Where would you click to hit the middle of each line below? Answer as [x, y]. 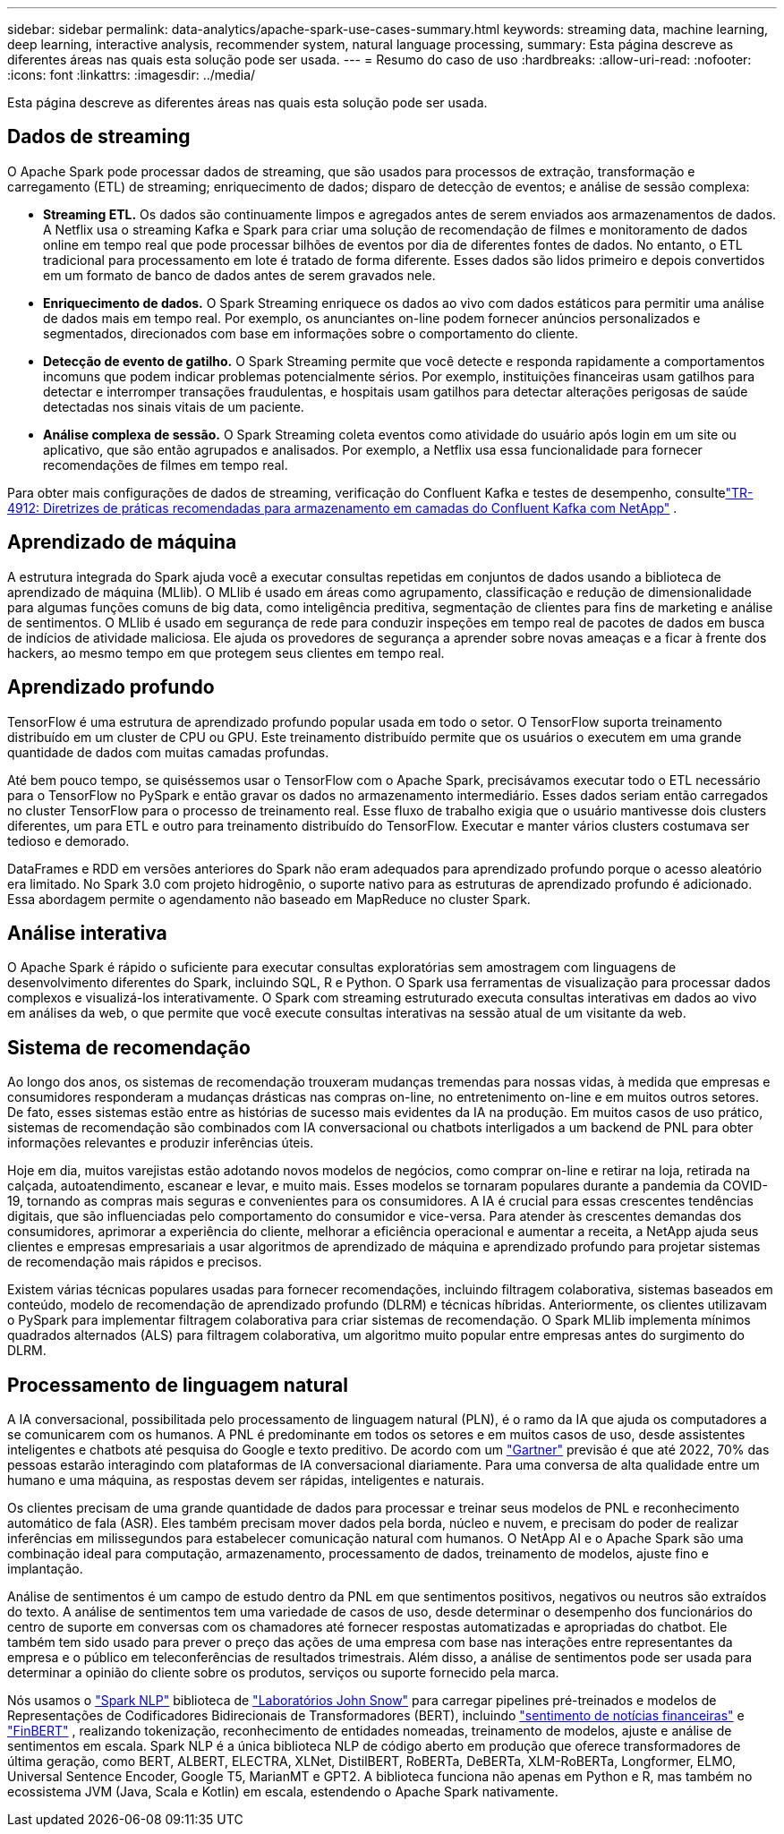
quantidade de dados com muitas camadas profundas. [168, 752]
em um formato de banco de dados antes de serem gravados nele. [239, 275]
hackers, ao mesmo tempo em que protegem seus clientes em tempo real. [226, 653]
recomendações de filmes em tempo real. [166, 465]
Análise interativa [87, 933]
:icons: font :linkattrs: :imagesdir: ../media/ [132, 75]
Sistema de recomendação [129, 1047]
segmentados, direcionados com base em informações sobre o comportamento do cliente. [311, 333]
